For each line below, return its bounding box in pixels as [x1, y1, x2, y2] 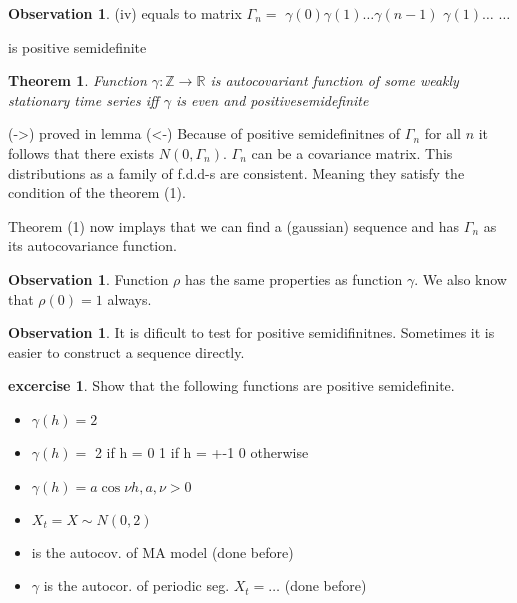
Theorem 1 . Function [8, 70, 147, 91]
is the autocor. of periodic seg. [43, 575, 230, 596]
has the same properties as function [185, 268, 403, 289]
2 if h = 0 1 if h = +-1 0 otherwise [94, 441, 309, 462]
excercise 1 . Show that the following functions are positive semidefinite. [8, 375, 455, 396]
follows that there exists [8, 142, 155, 163]
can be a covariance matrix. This [251, 142, 453, 163]
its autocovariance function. [8, 235, 177, 256]
